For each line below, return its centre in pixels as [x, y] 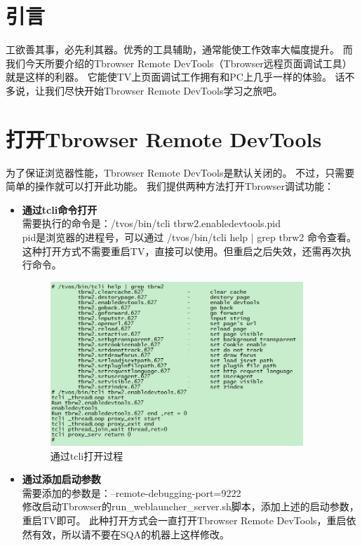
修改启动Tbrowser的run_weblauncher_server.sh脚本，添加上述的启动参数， [190, 506]
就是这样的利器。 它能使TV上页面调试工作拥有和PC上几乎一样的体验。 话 [175, 77]
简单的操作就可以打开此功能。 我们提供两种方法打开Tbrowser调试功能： [170, 186]
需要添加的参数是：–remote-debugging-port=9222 [132, 492]
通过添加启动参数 [61, 479]
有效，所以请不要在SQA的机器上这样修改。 [130, 534]
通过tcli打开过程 [87, 455]
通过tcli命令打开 [60, 209]
